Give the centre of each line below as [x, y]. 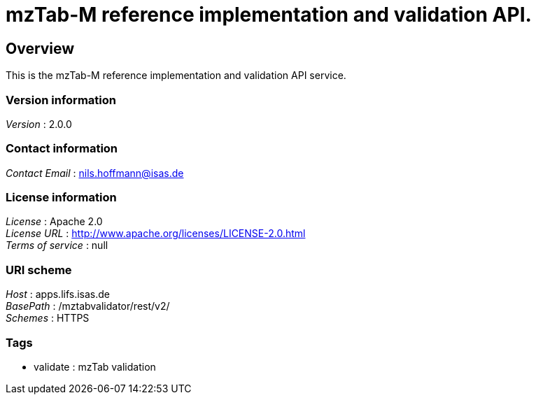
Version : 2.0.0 [39, 124]
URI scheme [39, 270]
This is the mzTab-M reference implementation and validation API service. [176, 76]
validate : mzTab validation [95, 366]
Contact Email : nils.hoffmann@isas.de [95, 173]
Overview [40, 48]
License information [61, 198]
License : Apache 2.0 [54, 222]
